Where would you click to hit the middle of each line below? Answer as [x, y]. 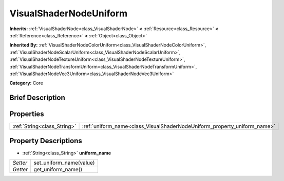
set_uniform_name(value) [64, 163]
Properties [27, 114]
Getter [20, 170]
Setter [20, 163]
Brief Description [37, 98]
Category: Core [26, 83]
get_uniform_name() [58, 170]
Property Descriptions [46, 141]
